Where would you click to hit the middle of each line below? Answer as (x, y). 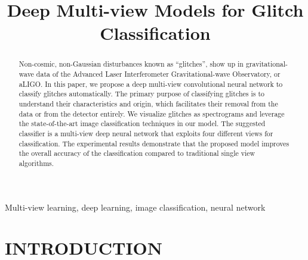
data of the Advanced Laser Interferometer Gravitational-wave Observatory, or (158, 74)
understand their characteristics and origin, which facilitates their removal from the (148, 103)
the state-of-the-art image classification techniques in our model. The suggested (142, 123)
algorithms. (36, 163)
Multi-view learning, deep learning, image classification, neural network (135, 207)
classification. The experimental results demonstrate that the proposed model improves (154, 143)
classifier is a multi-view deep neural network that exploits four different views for (146, 133)
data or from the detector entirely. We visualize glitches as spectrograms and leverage (152, 113)
